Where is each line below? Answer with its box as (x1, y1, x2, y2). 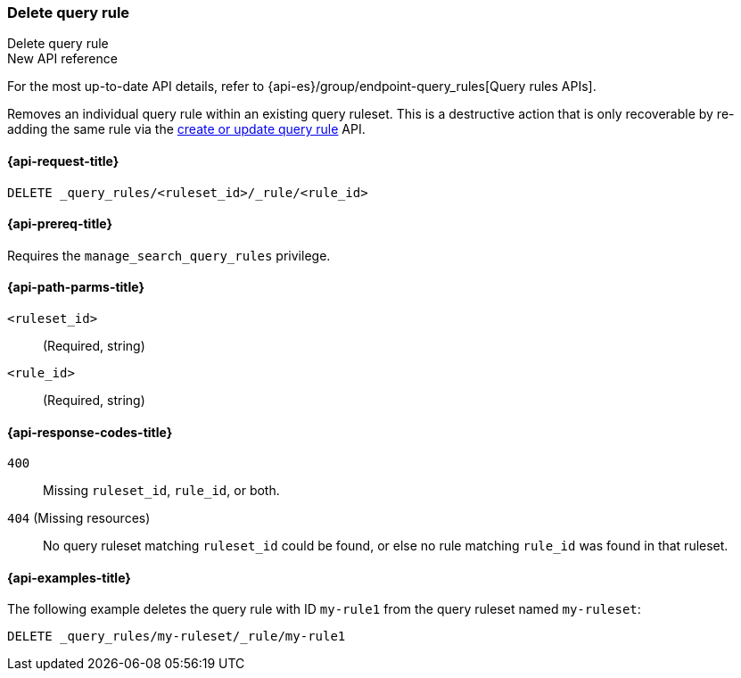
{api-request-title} (7, 153, 119, 169)
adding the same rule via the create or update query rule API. (7, 121, 366, 137)
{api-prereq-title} (7, 216, 113, 232)
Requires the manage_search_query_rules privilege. (7, 247, 331, 263)
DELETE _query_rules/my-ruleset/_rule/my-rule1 (7, 629, 346, 644)
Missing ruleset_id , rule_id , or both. (43, 483, 280, 499)
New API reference (7, 51, 118, 67)
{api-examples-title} (7, 569, 131, 585)
